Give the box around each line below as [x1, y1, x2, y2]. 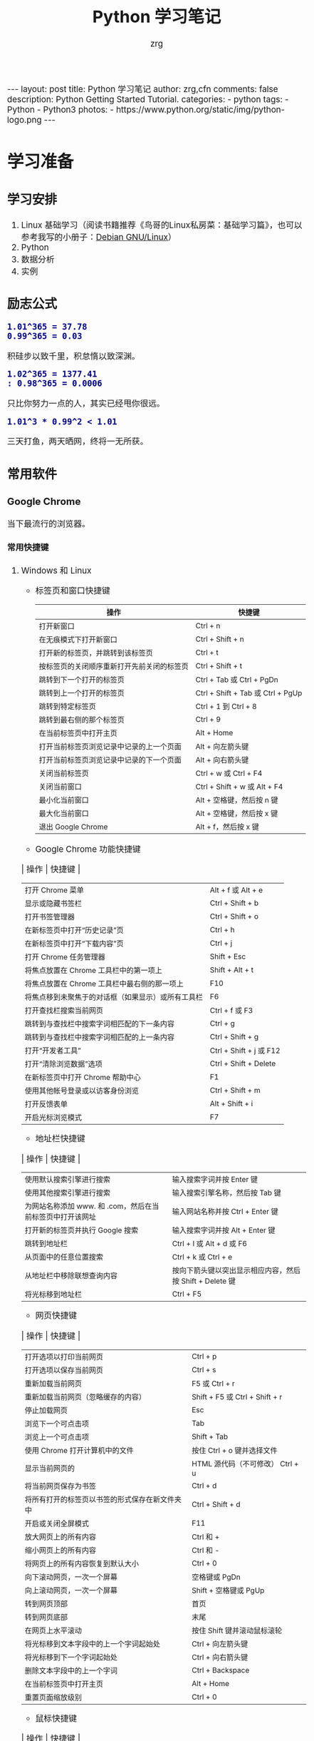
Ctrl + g [209, 1018, 235, 1028]
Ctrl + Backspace [192, 1665, 250, 1675]
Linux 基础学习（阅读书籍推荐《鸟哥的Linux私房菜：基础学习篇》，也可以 [21, 219, 303, 230]
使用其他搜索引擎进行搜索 [24, 1188, 110, 1198]
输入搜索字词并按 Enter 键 [172, 1175, 258, 1185]
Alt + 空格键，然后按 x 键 [195, 809, 278, 819]
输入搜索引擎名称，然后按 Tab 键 [172, 1188, 281, 1198]
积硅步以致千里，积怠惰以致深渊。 [7, 350, 140, 362]
